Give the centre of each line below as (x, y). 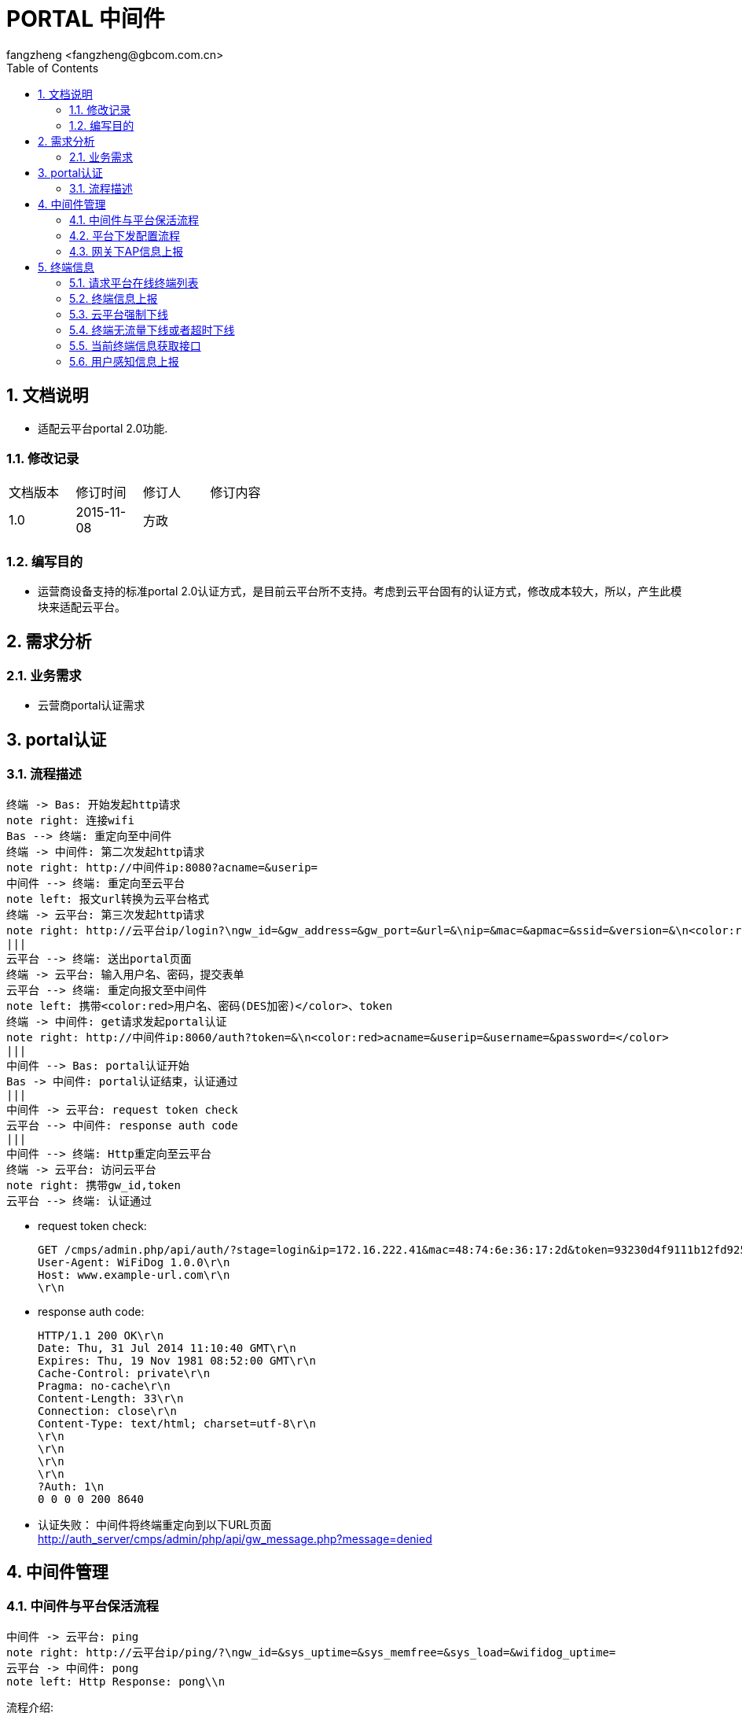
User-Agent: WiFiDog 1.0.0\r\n (134, 1262)
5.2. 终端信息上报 (114, 298)
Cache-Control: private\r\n (124, 1373)
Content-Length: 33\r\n (111, 1398)
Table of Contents (53, 68)
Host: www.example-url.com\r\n (134, 1275)
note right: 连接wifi (70, 820)
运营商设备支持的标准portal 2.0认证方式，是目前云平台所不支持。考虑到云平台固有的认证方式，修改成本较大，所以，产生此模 (360, 591)
